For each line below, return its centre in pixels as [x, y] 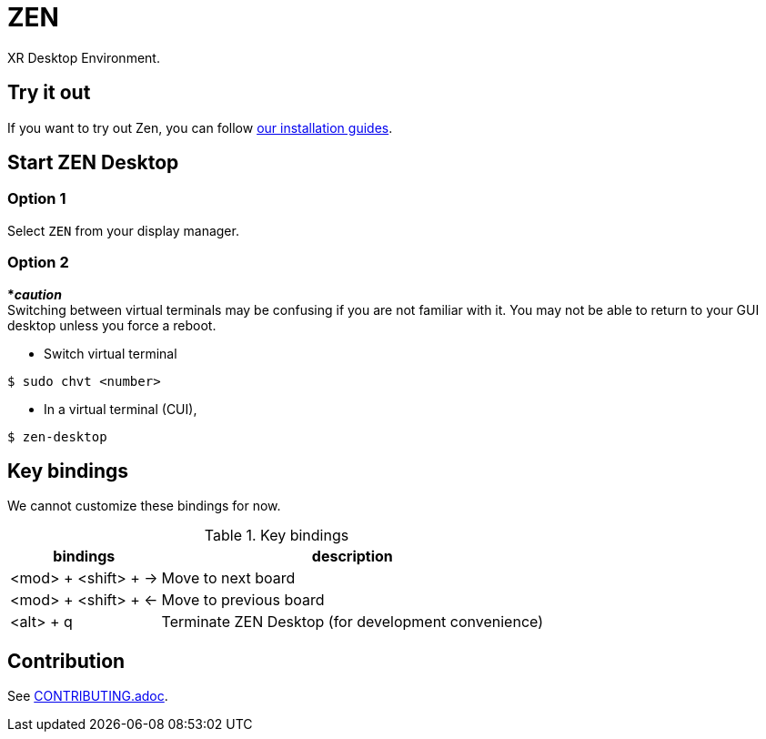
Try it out [49, 93]
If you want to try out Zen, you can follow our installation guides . [200, 127]
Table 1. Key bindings [277, 536]
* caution [35, 294]
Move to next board [228, 578]
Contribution [66, 661]
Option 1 [37, 199]
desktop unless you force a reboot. [112, 325]
